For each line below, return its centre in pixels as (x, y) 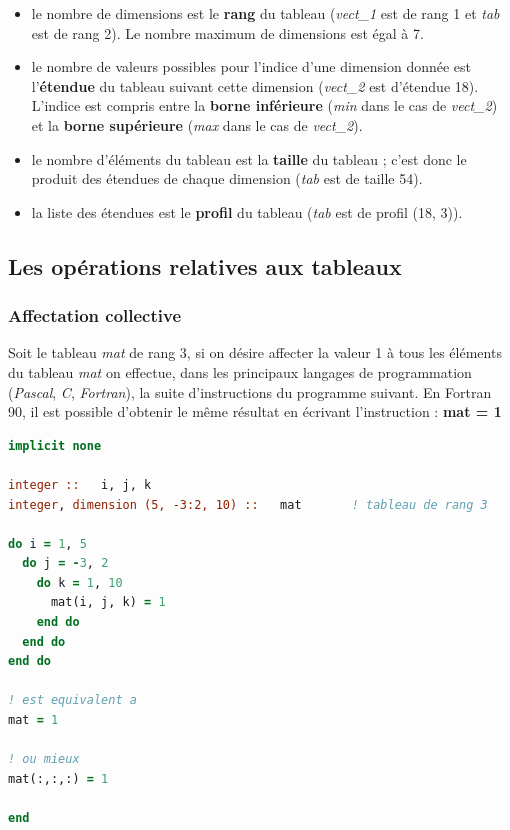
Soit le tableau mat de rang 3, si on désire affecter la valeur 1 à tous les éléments (255, 352)
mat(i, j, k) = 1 (108, 602)
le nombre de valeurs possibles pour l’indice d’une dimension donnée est (251, 66)
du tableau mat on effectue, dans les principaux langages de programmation (240, 371)
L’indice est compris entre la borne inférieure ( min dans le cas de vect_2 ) (264, 105)
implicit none (55, 445)
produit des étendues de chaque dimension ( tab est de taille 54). (227, 178)
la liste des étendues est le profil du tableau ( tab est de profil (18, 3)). (247, 211)
